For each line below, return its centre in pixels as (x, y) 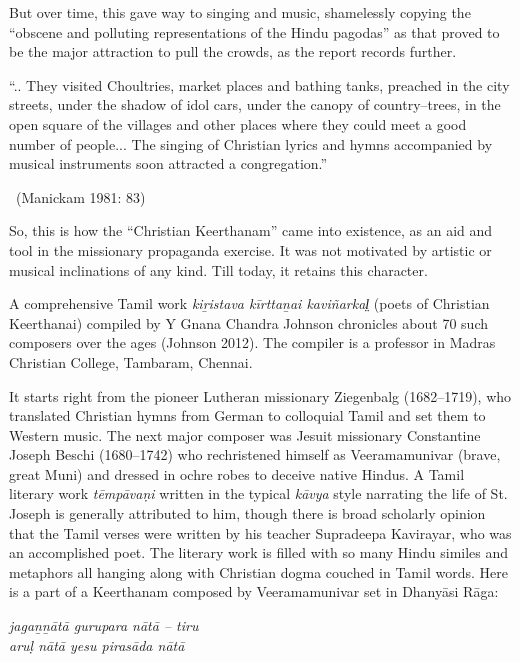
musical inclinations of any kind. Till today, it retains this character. (218, 269)
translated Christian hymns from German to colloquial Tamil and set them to (247, 415)
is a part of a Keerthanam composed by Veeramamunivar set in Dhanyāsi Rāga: (254, 591)
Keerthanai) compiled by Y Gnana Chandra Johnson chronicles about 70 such (249, 322)
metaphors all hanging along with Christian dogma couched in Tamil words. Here (258, 571)
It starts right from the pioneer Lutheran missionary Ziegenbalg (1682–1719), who (260, 395)
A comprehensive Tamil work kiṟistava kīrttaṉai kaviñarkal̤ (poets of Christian (249, 303)
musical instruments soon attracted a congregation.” (168, 163)
